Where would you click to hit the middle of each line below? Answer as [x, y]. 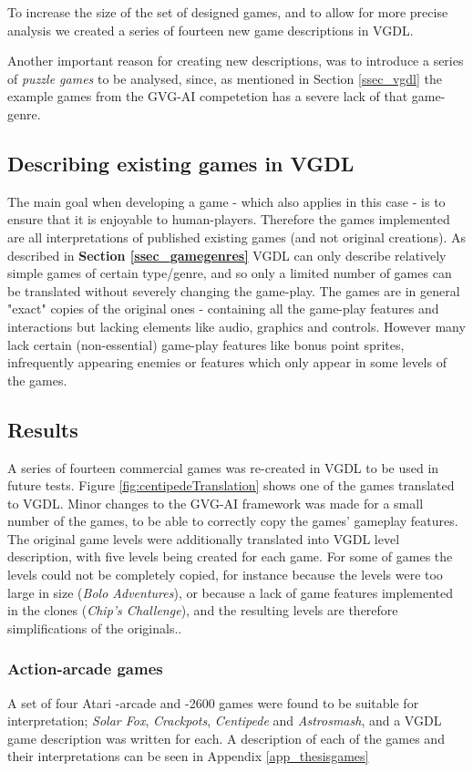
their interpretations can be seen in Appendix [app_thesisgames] [188, 756]
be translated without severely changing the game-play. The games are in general [234, 290]
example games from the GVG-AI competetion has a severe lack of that [208, 96]
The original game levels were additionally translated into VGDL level [204, 538]
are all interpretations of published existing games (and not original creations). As [237, 237]
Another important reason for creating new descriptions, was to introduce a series [236, 61]
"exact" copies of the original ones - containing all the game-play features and [223, 309]
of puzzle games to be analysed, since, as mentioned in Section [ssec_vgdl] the [225, 78]
